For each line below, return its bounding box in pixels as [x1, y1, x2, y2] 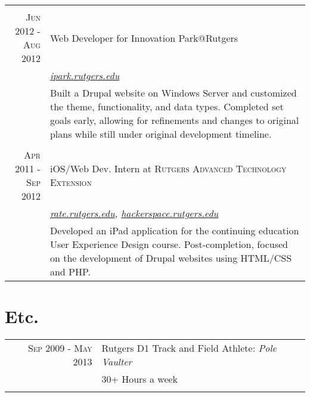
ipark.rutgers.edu [49, 69, 120, 82]
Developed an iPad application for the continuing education [49, 224, 299, 237]
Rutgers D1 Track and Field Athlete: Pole [101, 341, 277, 355]
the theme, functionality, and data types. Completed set [49, 100, 284, 113]
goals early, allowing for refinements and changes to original [49, 113, 299, 127]
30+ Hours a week [101, 372, 178, 386]
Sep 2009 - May [27, 341, 92, 355]
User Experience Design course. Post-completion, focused [49, 237, 288, 251]
